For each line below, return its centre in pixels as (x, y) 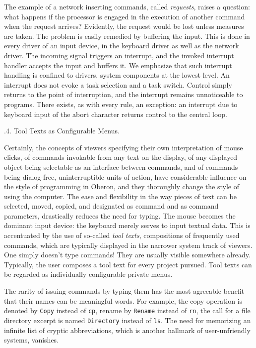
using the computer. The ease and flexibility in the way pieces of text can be (120, 196)
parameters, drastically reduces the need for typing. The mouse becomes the (120, 215)
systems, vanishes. (32, 340)
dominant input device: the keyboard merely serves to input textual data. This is (127, 225)
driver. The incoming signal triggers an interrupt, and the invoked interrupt (119, 55)
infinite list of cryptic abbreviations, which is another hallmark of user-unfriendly (127, 330)
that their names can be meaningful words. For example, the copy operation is (123, 300)
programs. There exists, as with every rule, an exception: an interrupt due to (121, 104)
